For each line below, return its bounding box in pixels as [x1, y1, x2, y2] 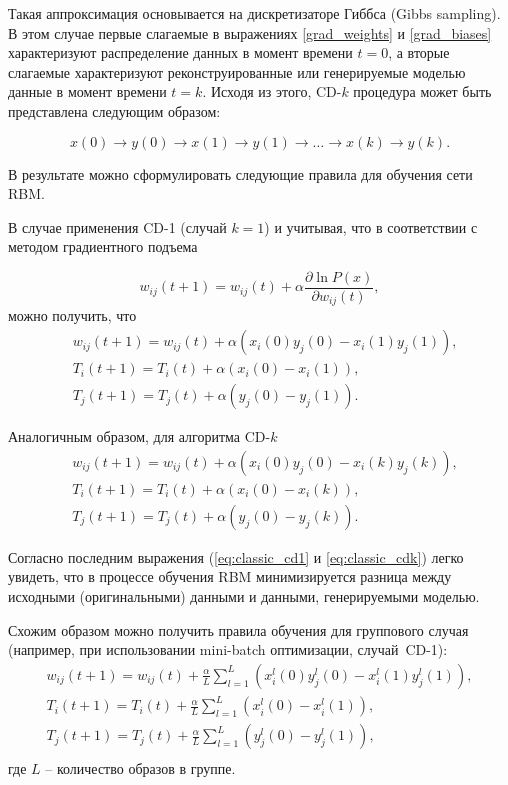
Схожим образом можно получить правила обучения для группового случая [8, 619, 469, 640]
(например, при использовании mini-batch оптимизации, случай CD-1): [8, 639, 448, 660]
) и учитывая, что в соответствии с [264, 216, 478, 237]
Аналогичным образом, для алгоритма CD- [8, 426, 271, 447]
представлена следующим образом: [8, 100, 221, 121]
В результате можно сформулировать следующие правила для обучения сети [8, 163, 473, 184]
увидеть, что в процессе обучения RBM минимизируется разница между [8, 566, 452, 587]
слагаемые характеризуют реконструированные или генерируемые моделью [8, 61, 466, 82]
